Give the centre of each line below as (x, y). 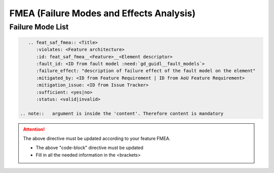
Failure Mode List (39, 27)
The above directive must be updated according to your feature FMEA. (97, 139)
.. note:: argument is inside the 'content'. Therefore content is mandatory (122, 113)
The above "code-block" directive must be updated (90, 148)
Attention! (34, 129)
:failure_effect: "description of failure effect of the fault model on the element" (146, 71)
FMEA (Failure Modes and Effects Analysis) (102, 13)
